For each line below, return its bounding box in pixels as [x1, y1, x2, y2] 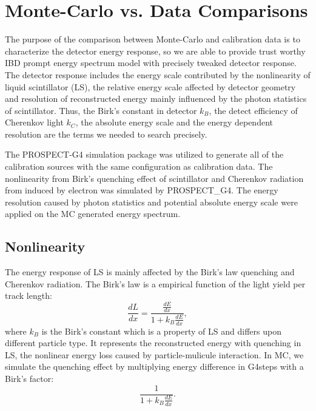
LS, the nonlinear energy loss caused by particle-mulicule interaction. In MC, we [5, 348, 304, 361]
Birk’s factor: [5, 372, 54, 384]
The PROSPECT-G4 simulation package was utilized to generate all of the [5, 148, 284, 161]
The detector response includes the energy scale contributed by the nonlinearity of [5, 68, 311, 81]
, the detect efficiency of [209, 104, 298, 116]
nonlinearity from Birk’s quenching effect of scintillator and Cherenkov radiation [5, 172, 304, 184]
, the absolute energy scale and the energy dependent [75, 116, 273, 129]
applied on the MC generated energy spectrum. [5, 207, 181, 220]
